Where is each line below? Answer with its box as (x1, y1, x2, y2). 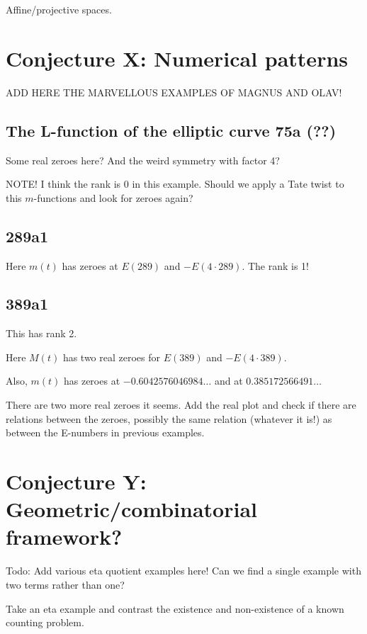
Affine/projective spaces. (6, 2, 112, 16)
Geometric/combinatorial (6, 494, 257, 523)
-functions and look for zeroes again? (33, 190, 193, 205)
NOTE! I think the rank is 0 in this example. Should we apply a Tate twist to (6, 176, 344, 191)
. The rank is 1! (242, 258, 309, 273)
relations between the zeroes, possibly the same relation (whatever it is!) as (6, 411, 332, 426)
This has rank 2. (6, 326, 77, 341)
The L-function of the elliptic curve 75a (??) (6, 119, 337, 141)
